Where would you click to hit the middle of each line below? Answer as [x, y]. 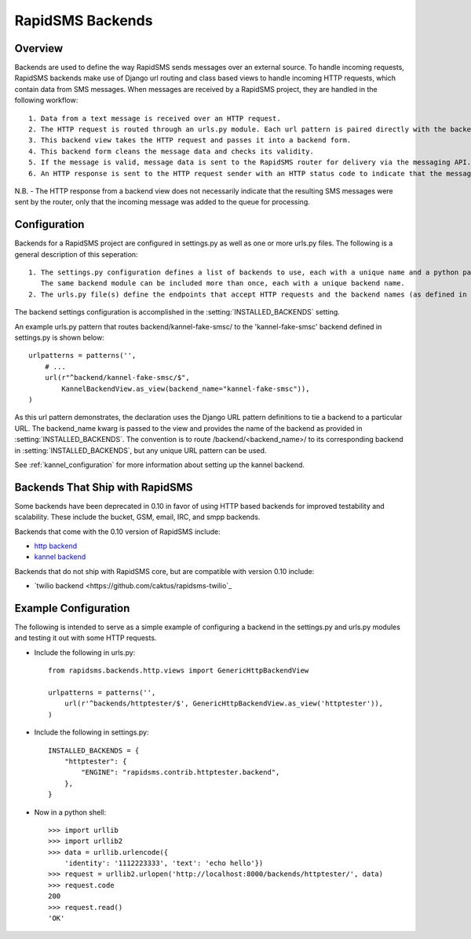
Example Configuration [72, 608]
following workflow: [46, 100]
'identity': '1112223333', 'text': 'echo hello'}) [164, 864]
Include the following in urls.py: [85, 652]
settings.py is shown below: [60, 337]
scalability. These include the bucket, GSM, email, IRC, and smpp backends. [137, 517]
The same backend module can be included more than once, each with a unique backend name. [223, 284]
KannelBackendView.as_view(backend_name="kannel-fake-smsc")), [186, 388]
